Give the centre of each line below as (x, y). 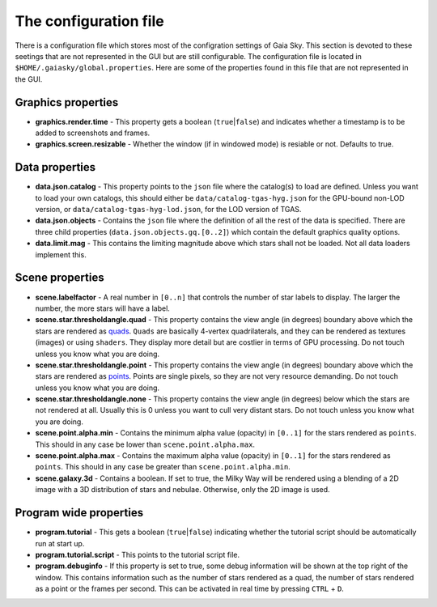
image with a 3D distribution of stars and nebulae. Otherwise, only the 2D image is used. (183, 490)
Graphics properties (67, 102)
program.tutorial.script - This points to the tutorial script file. (138, 554)
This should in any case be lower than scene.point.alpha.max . (145, 444)
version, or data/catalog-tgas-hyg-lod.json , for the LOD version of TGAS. (168, 210)
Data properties (55, 167)
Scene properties (59, 278)
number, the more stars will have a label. (102, 308)
